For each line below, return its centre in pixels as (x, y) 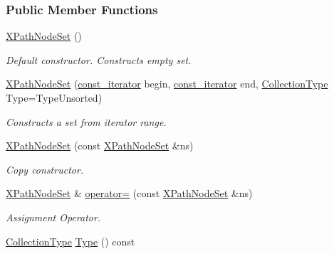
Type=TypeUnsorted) (54, 97)
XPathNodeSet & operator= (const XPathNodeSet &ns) (129, 193)
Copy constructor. (45, 169)
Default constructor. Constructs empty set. (99, 59)
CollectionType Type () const (71, 241)
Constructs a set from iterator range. (86, 121)
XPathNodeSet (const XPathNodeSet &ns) (100, 145)
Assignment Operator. (53, 217)
